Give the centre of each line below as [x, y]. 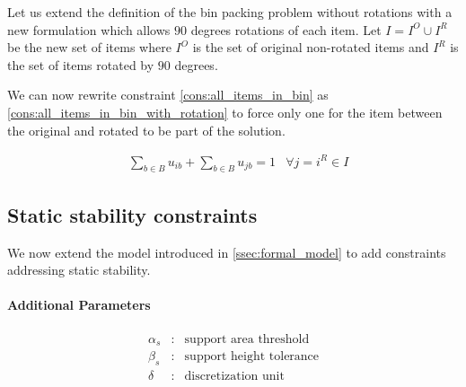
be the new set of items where [89, 47]
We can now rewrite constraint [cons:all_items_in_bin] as [168, 95]
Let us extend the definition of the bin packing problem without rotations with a [230, 12]
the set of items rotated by [81, 64]
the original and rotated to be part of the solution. [146, 130]
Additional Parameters [79, 305]
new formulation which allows [89, 29]
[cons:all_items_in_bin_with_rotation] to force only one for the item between [225, 112]
